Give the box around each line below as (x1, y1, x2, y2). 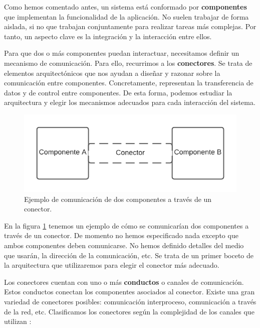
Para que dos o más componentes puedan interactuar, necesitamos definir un (4, 48, 239, 58)
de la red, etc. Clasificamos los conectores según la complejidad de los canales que (4, 306, 254, 316)
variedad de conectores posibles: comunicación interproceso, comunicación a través (4, 296, 256, 307)
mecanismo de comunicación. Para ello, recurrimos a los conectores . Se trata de (4, 57, 252, 68)
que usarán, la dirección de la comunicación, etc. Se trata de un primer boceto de (4, 250, 254, 260)
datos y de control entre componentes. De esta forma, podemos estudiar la (4, 87, 232, 97)
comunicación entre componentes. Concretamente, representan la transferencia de (4, 77, 253, 88)
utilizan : (4, 316, 32, 326)
